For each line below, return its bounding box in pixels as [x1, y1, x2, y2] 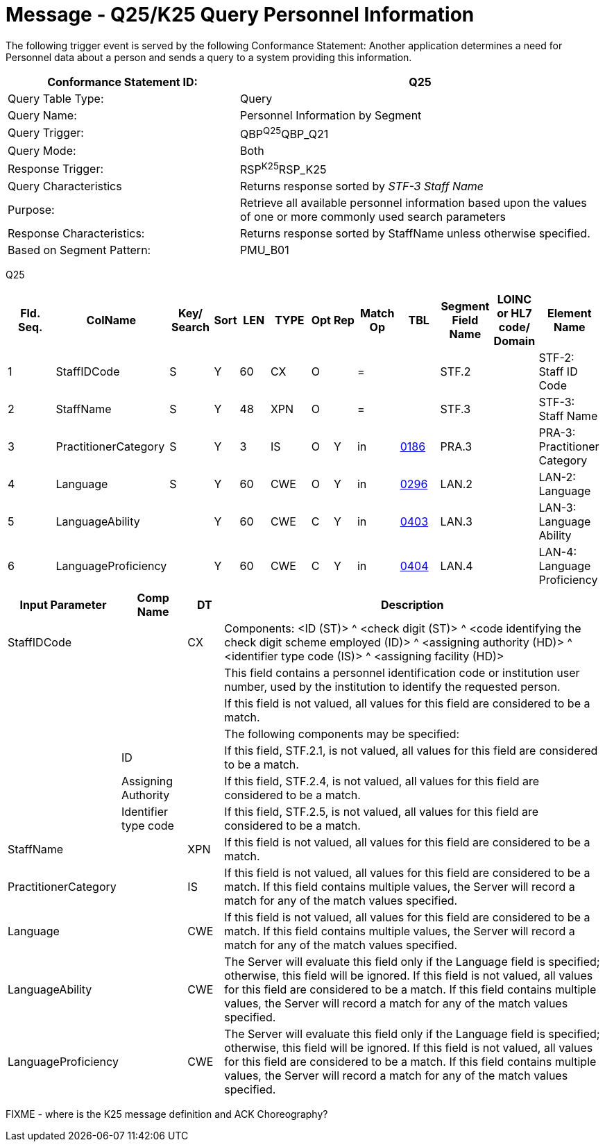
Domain [493, 334, 536, 349]
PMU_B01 [240, 243, 289, 258]
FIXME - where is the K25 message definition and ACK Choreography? [6, 1108, 328, 1121]
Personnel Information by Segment [240, 108, 422, 122]
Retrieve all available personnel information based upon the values [240, 196, 587, 210]
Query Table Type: [8, 91, 104, 106]
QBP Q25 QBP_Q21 [240, 124, 329, 142]
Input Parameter [19, 598, 107, 612]
